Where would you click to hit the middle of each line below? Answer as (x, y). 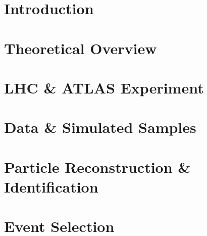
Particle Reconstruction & (97, 167)
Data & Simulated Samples (100, 127)
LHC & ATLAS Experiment (104, 87)
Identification (51, 186)
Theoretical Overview (81, 48)
